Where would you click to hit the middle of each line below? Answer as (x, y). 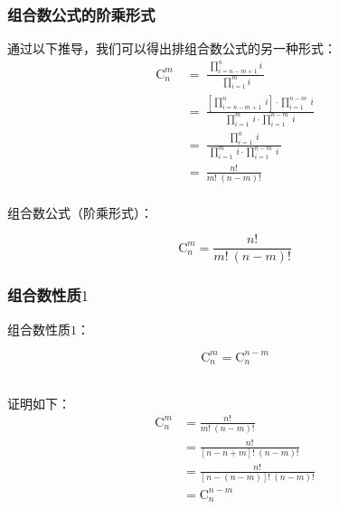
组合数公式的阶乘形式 (81, 14)
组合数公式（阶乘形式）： (80, 212)
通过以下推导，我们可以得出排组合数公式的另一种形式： (172, 48)
